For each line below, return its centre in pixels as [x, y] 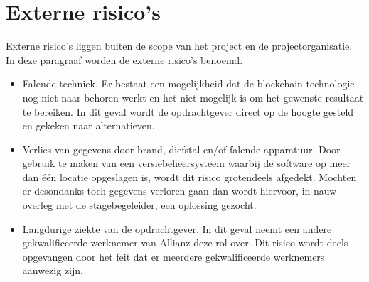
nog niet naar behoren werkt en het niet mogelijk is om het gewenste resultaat [193, 97]
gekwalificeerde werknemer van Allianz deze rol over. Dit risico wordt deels [185, 243]
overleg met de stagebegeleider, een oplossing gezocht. [139, 205]
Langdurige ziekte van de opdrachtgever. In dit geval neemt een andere [177, 228]
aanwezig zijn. [53, 270]
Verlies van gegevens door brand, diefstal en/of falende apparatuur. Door [181, 149]
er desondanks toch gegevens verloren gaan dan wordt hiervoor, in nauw [180, 191]
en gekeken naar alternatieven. [89, 125]
